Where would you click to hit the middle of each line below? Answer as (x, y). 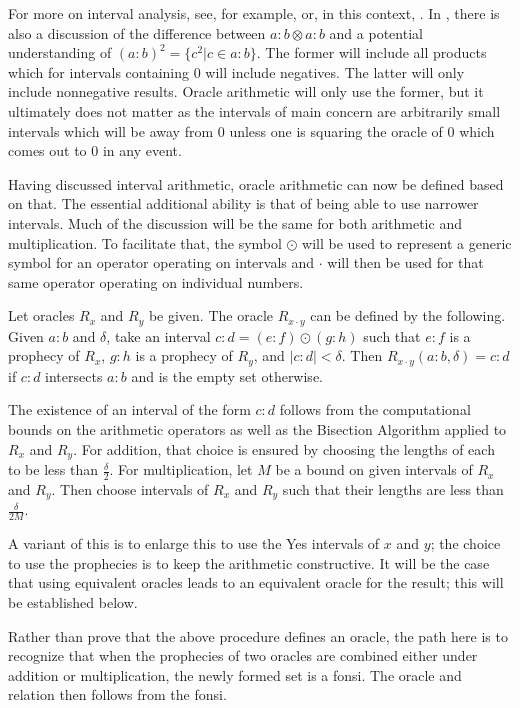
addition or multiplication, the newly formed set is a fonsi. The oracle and (235, 674)
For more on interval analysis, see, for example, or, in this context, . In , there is (254, 13)
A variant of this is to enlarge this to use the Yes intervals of (194, 543)
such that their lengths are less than (393, 488)
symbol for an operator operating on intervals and (161, 262)
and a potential (376, 32)
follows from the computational (375, 409)
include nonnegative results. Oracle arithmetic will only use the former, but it (246, 91)
